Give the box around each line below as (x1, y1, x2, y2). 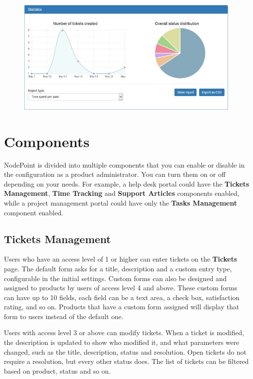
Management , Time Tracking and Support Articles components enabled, (4, 188, 239, 198)
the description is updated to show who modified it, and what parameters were (4, 337, 239, 347)
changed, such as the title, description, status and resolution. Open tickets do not (4, 346, 247, 357)
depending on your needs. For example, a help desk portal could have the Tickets (4, 178, 249, 189)
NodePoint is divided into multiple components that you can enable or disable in (4, 159, 245, 170)
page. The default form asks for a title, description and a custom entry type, (4, 263, 232, 273)
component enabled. (4, 207, 64, 217)
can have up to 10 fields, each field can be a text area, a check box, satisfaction (4, 292, 240, 302)
